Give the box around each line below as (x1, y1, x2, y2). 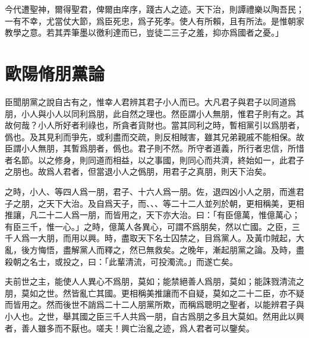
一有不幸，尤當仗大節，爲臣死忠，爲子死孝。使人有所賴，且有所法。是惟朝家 (5, 14, 304, 27)
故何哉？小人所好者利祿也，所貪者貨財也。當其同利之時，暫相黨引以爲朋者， (5, 119, 304, 131)
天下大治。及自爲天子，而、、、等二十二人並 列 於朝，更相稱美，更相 (46, 197, 304, 209)
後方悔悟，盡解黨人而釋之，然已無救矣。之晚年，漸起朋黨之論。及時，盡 (21, 244, 304, 256)
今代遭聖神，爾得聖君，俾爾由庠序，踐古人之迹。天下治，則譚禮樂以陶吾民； (5, 3, 304, 15)
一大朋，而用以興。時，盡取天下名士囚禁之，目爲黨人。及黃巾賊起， (29, 232, 296, 244)
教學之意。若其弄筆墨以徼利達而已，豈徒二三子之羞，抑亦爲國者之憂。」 (5, 26, 283, 39)
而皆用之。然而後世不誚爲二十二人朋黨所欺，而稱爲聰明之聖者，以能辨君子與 (5, 298, 304, 311)
